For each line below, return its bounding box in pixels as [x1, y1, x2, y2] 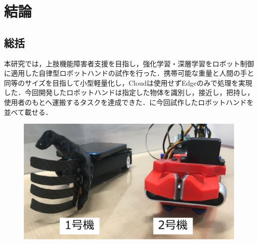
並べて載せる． [4, 106, 53, 117]
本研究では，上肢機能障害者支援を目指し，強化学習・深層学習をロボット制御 [4, 58, 254, 68]
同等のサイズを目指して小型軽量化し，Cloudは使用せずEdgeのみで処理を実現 [4, 77, 253, 88]
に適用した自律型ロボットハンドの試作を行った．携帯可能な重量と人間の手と [4, 68, 254, 78]
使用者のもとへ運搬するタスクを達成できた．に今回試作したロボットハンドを [4, 97, 254, 107]
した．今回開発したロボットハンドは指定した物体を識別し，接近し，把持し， [4, 87, 254, 98]
